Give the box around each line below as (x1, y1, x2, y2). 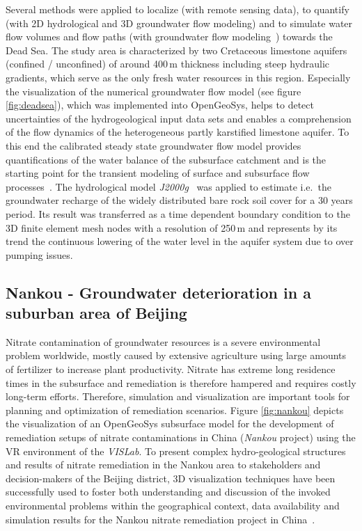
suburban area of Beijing (6, 302, 187, 324)
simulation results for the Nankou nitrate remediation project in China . (6, 512, 315, 526)
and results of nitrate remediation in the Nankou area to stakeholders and (6, 457, 321, 472)
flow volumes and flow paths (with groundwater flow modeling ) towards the (6, 29, 333, 44)
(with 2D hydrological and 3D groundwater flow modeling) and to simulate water (6, 15, 353, 30)
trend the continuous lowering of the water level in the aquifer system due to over (6, 234, 354, 248)
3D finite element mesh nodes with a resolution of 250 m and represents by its (6, 220, 338, 235)
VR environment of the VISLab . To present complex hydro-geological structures (6, 443, 346, 458)
